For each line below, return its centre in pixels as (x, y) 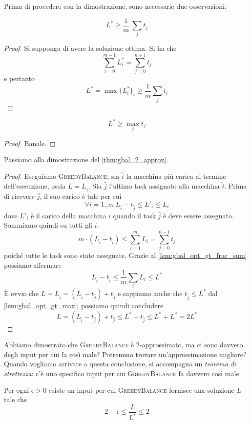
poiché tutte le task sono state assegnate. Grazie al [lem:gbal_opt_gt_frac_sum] (125, 255)
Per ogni (17, 390)
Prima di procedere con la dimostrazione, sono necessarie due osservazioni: (115, 6)
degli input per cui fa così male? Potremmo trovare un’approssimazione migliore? (125, 354)
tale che (16, 399)
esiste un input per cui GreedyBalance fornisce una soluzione (141, 390)
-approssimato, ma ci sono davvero (191, 345)
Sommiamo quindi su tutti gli (48, 225)
